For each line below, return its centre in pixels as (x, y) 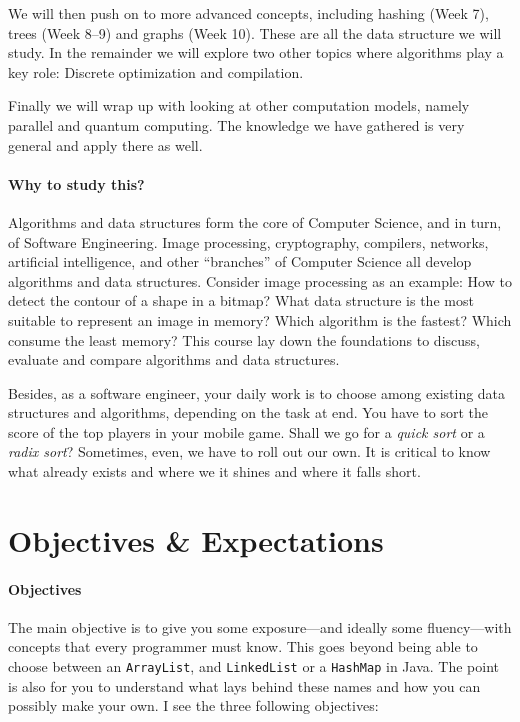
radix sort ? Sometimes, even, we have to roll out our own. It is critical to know (249, 451)
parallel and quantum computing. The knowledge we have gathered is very (236, 124)
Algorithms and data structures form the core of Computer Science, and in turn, (255, 221)
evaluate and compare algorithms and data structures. (174, 359)
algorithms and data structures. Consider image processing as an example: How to (260, 280)
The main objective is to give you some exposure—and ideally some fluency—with (260, 626)
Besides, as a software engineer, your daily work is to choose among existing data (257, 392)
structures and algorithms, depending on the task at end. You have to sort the (248, 412)
